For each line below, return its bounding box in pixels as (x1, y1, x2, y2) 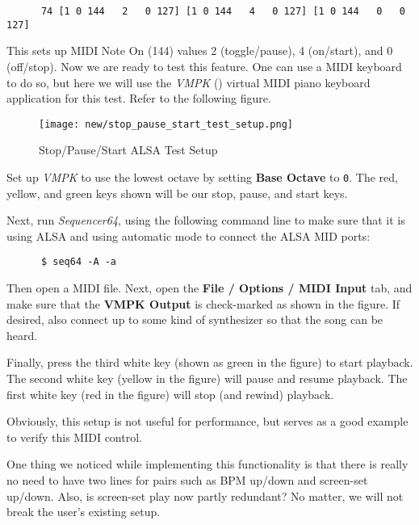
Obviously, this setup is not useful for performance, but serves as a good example (6, 413, 409, 430)
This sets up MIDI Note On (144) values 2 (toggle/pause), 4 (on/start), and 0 (6, 42, 393, 59)
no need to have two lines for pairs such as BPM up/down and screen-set (6, 471, 368, 488)
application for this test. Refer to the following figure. (6, 90, 271, 107)
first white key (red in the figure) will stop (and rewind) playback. (6, 385, 334, 402)
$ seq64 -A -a (40, 256, 117, 268)
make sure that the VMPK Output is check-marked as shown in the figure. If (6, 295, 400, 312)
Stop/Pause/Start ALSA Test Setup (39, 141, 218, 158)
